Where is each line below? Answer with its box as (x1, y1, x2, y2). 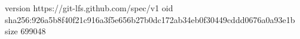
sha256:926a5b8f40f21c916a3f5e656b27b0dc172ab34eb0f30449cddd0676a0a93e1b (5, 13, 295, 25)
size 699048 (5, 25, 46, 37)
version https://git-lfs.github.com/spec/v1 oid (5, 2, 173, 14)
